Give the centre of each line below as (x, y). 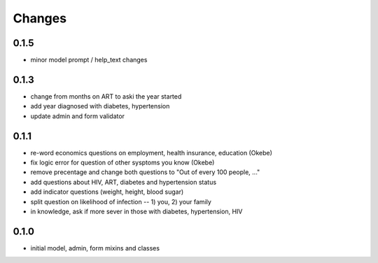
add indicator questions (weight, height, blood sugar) (107, 192)
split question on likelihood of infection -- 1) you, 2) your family (121, 201)
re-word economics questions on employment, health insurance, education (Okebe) (152, 152)
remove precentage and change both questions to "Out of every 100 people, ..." (145, 172)
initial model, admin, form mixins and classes (95, 248)
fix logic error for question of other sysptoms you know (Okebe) (122, 163)
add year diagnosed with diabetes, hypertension (100, 106)
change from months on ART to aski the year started (106, 96)
